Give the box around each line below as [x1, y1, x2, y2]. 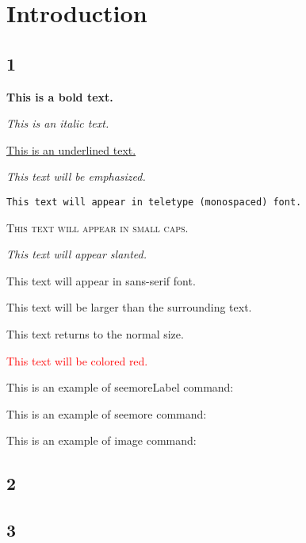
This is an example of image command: [6, 432, 197, 449]
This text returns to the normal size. [6, 325, 184, 342]
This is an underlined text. [6, 141, 136, 158]
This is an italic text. [6, 115, 109, 132]
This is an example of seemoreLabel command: [6, 379, 234, 396]
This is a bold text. [6, 88, 113, 105]
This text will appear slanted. [6, 246, 147, 262]
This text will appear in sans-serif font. [6, 272, 196, 289]
